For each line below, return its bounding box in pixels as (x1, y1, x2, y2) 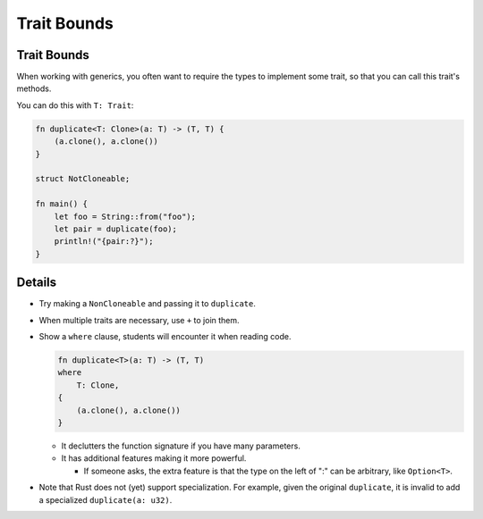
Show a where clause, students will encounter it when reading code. (38, 331, 292, 342)
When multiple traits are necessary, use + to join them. (38, 314, 241, 325)
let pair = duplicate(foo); (54, 223, 178, 234)
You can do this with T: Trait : (16, 99, 134, 111)
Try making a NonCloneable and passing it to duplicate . (38, 298, 257, 309)
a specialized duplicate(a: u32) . (38, 494, 173, 505)
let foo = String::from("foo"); (54, 211, 197, 222)
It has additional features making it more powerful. (61, 453, 247, 464)
